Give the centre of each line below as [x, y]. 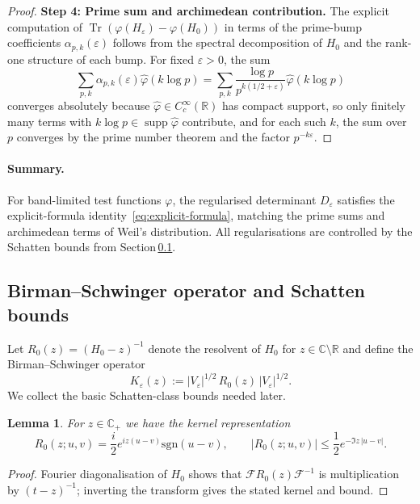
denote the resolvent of [204, 348]
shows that [215, 474]
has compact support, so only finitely [314, 105]
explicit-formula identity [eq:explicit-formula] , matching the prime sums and [196, 215]
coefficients [34, 42]
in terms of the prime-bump [293, 26]
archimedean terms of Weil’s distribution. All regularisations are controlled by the [210, 231]
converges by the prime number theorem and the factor [153, 137]
